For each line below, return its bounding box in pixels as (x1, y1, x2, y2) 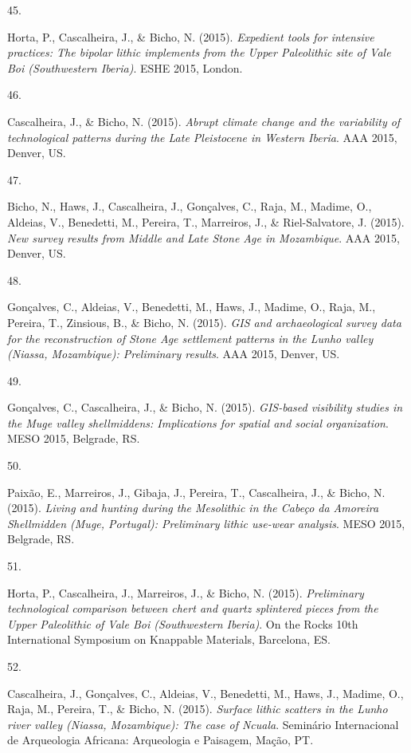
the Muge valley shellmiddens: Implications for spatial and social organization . (7, 414, 389, 431)
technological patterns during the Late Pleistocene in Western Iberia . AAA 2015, (7, 128, 397, 145)
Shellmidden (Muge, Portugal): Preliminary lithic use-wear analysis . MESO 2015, (7, 514, 405, 531)
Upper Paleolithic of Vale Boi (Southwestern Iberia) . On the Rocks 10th (7, 615, 358, 632)
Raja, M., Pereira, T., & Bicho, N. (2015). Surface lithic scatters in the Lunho (7, 700, 388, 717)
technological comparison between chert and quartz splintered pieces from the (7, 600, 378, 617)
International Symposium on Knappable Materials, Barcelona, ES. (7, 631, 331, 648)
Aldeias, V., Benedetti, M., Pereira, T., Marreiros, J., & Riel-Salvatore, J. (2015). (7, 213, 405, 230)
